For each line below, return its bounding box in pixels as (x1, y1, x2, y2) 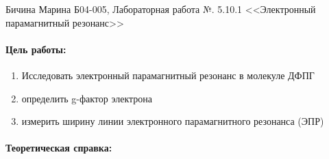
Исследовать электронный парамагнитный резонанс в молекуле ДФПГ (21, 68, 315, 82)
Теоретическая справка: (5, 141, 112, 155)
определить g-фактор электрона (21, 91, 153, 105)
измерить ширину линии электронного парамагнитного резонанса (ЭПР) (21, 114, 324, 128)
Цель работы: (5, 42, 66, 56)
